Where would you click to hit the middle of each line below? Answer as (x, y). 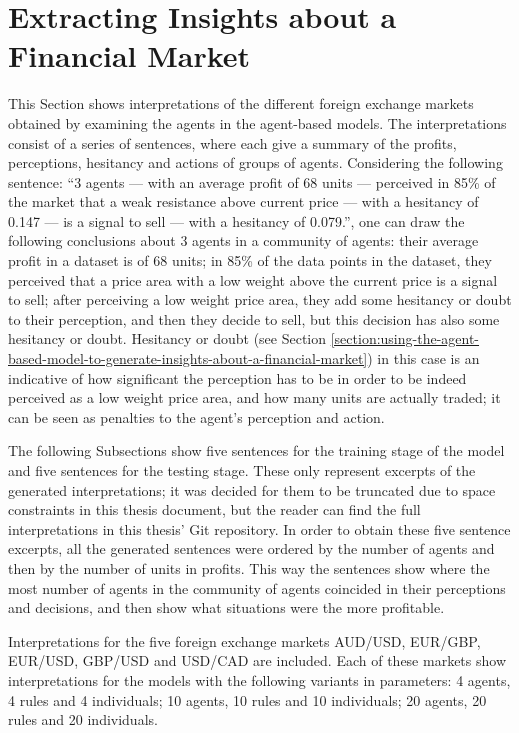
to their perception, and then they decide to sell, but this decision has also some (254, 318)
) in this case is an (423, 358)
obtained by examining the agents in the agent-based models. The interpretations (257, 122)
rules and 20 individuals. (83, 719)
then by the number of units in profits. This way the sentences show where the (249, 567)
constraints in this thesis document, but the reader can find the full (214, 509)
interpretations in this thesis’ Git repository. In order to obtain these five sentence (259, 528)
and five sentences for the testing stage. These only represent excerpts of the (242, 470)
